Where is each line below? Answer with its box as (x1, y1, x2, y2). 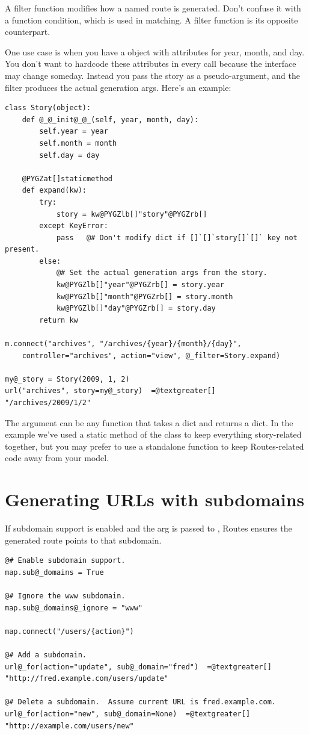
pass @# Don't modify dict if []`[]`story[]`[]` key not (56, 233, 298, 242)
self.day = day (39, 150, 100, 160)
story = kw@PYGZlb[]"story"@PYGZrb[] (56, 209, 207, 219)
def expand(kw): (22, 186, 87, 195)
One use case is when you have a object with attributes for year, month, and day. (5, 45, 305, 58)
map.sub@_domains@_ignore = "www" (5, 603, 143, 612)
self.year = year (39, 127, 108, 136)
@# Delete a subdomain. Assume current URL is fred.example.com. (5, 698, 277, 707)
